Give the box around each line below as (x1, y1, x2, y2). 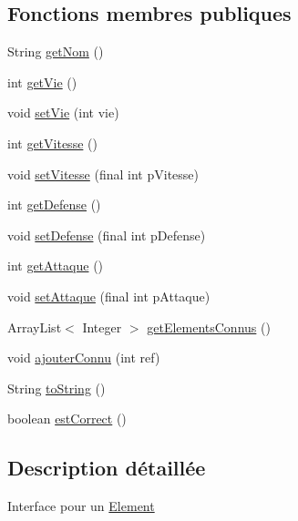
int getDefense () (7, 195, 101, 214)
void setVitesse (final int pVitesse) (7, 164, 199, 183)
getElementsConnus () (147, 317, 271, 336)
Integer (82, 317, 122, 336)
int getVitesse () (7, 133, 98, 152)
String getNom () (7, 42, 104, 61)
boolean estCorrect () (7, 409, 127, 428)
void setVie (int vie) (7, 103, 119, 122)
